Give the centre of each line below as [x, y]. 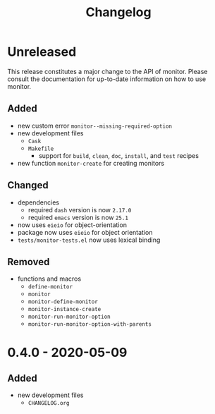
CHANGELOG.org [49, 403]
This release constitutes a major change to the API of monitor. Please [107, 71]
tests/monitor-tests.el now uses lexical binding [89, 240]
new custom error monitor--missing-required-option [95, 126]
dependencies [38, 202]
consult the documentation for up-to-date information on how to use [107, 79]
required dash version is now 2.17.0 [80, 209]
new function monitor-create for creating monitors [91, 163]
